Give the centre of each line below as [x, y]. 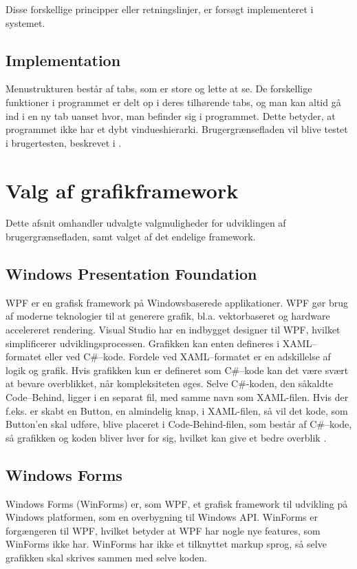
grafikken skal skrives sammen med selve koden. [106, 557]
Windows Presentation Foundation [131, 274]
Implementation [63, 60]
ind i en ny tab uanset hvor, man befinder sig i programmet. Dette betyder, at [171, 115]
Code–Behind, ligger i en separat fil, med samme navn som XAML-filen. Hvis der [177, 397]
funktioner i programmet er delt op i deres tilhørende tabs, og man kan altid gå [173, 102]
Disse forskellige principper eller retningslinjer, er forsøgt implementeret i [160, 9]
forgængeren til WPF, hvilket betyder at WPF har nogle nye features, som [163, 530]
